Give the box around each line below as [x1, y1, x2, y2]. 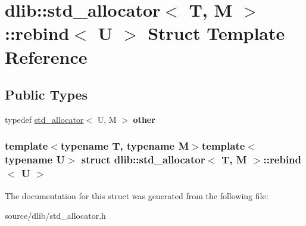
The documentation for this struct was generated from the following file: [5, 189, 268, 202]
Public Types [5, 85, 88, 104]
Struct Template [148, 21, 285, 45]
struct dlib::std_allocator [81, 152, 205, 167]
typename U [5, 152, 65, 167]
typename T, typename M [60, 138, 189, 153]
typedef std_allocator [5, 113, 84, 125]
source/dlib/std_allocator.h [5, 209, 106, 222]
